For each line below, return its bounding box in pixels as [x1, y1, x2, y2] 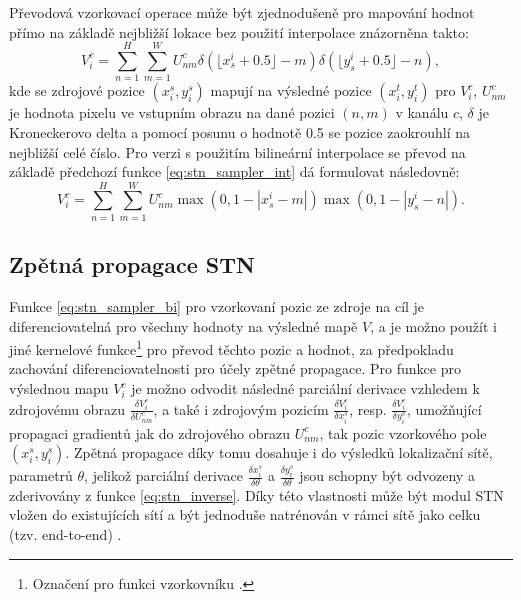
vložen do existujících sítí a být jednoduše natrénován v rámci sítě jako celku [9, 504, 481, 525]
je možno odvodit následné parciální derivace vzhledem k [131, 378, 480, 399]
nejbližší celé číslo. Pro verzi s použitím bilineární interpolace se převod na [9, 141, 466, 162]
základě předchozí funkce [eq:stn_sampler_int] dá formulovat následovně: [9, 161, 460, 182]
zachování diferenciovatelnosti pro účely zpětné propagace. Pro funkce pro [9, 358, 461, 379]
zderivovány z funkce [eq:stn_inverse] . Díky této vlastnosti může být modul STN [9, 484, 504, 505]
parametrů [9, 465, 73, 486]
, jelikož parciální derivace [84, 465, 243, 486]
